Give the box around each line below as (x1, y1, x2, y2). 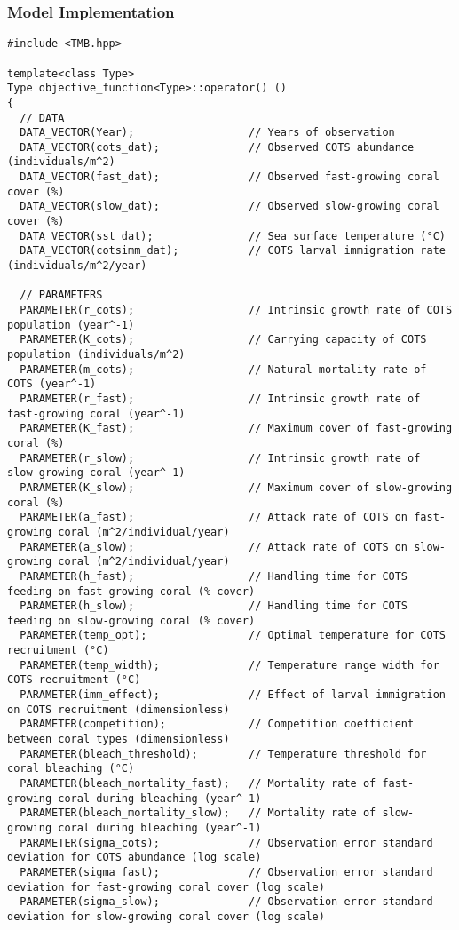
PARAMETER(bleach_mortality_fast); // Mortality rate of (20, 777, 376, 791)
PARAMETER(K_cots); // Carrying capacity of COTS (20, 333, 427, 346)
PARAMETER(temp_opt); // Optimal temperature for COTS (20, 629, 446, 642)
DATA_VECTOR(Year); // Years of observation (20, 126, 395, 139)
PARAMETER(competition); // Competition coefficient (20, 718, 415, 731)
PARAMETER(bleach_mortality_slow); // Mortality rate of (20, 807, 376, 820)
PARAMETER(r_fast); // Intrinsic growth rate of (20, 392, 421, 405)
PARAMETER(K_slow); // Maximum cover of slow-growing (20, 481, 453, 494)
